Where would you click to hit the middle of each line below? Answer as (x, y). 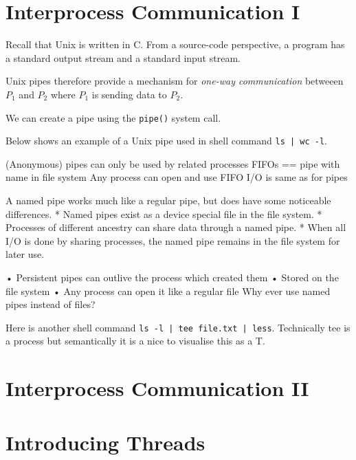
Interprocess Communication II (157, 388)
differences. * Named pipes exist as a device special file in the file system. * (164, 213)
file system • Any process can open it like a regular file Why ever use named (168, 291)
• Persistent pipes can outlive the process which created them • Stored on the (172, 277)
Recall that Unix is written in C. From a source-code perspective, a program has (175, 44)
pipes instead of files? (51, 304)
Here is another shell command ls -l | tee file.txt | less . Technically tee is (178, 327)
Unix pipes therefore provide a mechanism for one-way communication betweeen (175, 81)
